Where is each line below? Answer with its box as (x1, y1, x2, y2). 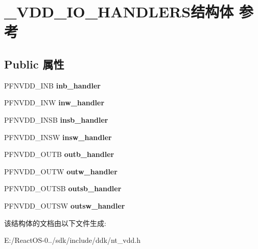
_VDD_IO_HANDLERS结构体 (4, 1, 234, 22)
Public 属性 (4, 56, 64, 72)
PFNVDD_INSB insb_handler (4, 114, 108, 125)
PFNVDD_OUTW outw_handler (4, 166, 118, 176)
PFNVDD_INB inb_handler (4, 80, 101, 90)
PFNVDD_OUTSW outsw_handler (4, 200, 125, 211)
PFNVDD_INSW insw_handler (4, 131, 112, 142)
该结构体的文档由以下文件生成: (4, 217, 106, 228)
